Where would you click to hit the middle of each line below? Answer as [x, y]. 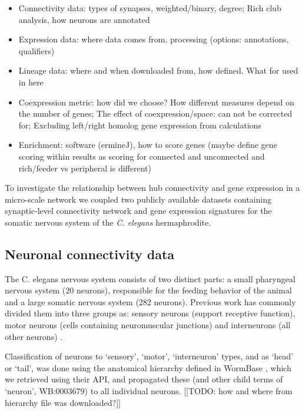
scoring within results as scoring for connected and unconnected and [142, 156]
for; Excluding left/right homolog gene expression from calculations [140, 125]
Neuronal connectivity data [90, 254]
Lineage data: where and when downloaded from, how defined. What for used [158, 70]
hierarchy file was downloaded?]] [63, 402]
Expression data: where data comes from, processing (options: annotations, [154, 39]
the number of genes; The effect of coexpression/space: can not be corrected [155, 113]
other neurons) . [34, 336]
